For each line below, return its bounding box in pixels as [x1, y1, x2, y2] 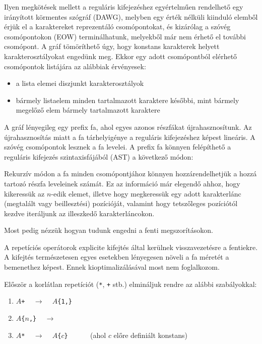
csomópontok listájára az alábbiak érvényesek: [4, 61, 146, 71]
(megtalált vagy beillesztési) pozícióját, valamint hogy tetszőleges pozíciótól [4, 198, 238, 209]
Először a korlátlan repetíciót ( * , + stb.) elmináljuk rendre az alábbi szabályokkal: [4, 278, 257, 289]
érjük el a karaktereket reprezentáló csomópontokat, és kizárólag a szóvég [4, 21, 231, 32]
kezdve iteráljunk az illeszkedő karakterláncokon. [4, 208, 155, 218]
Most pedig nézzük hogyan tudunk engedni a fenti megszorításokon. [4, 225, 213, 235]
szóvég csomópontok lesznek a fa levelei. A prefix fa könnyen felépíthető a [4, 141, 231, 152]
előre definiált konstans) [113, 329, 188, 340]
